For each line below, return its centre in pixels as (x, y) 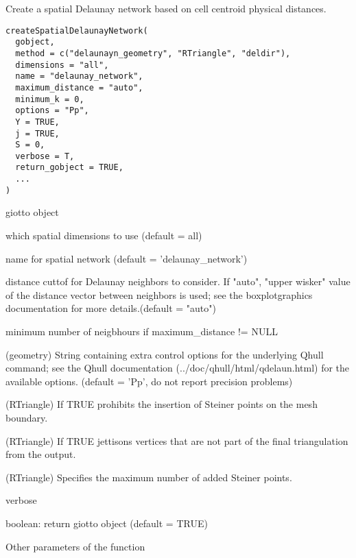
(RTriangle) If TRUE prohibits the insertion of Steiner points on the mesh (162, 404)
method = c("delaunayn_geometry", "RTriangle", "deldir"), (153, 53)
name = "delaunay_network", (79, 76)
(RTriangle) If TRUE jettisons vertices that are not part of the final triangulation (177, 440)
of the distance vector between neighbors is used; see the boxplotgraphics (159, 294)
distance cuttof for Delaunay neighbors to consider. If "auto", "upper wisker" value (178, 281)
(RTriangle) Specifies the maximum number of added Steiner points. (149, 477)
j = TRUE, (37, 133)
